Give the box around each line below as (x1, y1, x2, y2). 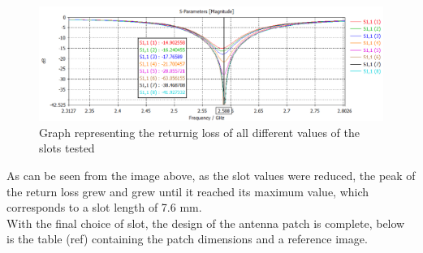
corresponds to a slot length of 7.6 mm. (6, 199, 202, 216)
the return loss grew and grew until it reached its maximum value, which (6, 182, 369, 199)
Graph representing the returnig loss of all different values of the (39, 123, 360, 140)
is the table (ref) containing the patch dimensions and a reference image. (6, 230, 368, 247)
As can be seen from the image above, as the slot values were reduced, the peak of (6, 166, 416, 183)
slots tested (39, 139, 95, 157)
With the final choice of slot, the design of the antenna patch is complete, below (6, 214, 405, 231)
